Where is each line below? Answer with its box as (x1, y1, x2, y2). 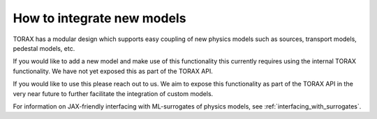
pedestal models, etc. (13, 44, 75, 52)
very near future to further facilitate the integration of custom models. (13, 89, 214, 97)
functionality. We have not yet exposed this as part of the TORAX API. (13, 67, 213, 75)
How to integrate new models (13, 10, 186, 26)
